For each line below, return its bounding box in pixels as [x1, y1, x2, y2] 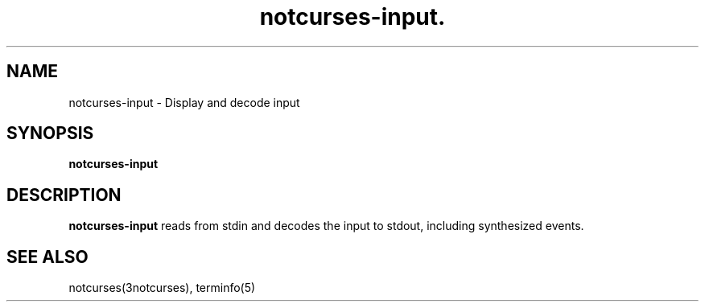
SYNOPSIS [6, 123, 94, 144]
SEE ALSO [6, 246, 89, 267]
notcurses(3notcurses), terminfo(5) [68, 281, 256, 295]
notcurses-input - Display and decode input [68, 95, 300, 109]
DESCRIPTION [6, 184, 122, 205]
